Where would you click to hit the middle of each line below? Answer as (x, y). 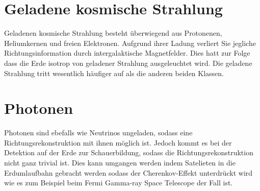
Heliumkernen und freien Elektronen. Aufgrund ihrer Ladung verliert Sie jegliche (130, 43)
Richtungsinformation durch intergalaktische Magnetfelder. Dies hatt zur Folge (127, 53)
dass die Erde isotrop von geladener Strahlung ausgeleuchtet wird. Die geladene (128, 63)
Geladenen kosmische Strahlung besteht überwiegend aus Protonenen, (113, 33)
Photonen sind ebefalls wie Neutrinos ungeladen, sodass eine (98, 133)
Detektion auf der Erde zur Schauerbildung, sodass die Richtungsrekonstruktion (129, 152)
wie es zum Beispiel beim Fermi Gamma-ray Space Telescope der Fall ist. (119, 183)
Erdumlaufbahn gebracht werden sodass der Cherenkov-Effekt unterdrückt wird (128, 172)
